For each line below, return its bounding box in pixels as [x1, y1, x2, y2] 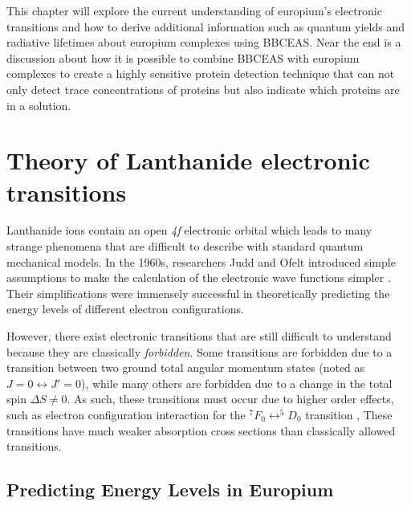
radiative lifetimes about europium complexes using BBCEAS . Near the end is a [6, 34, 401, 51]
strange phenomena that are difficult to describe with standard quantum [6, 238, 364, 255]
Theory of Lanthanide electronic [6, 144, 370, 177]
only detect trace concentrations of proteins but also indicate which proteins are [6, 80, 400, 97]
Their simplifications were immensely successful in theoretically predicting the [6, 284, 390, 301]
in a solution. [6, 96, 71, 113]
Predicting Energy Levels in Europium [6, 477, 334, 502]
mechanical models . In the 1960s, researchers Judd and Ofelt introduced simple [6, 253, 396, 270]
